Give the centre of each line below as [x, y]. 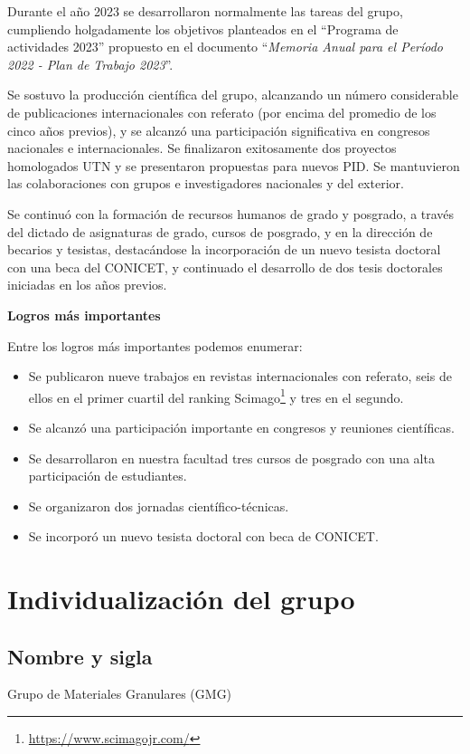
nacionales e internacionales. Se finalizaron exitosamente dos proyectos [202, 148]
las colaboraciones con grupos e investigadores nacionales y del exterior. [206, 183]
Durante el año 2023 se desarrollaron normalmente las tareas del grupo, [205, 11]
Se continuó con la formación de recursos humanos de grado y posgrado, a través [231, 213]
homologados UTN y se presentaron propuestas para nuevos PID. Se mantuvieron [234, 165]
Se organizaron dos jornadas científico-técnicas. [159, 506]
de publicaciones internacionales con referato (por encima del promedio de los [222, 112]
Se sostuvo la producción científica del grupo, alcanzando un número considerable [233, 95]
